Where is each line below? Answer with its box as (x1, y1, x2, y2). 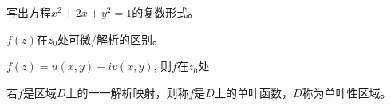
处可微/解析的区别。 (57, 30, 164, 47)
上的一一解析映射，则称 (65, 84, 189, 100)
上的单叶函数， (214, 84, 293, 100)
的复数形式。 (132, 4, 199, 20)
